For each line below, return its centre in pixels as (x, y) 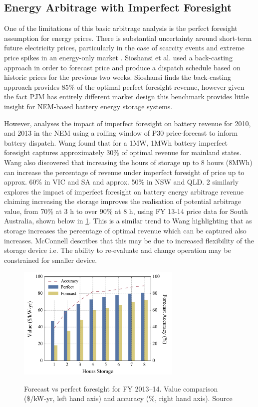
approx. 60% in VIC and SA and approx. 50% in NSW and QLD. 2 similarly (122, 182)
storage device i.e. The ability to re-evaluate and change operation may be (118, 250)
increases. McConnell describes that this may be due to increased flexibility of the (129, 240)
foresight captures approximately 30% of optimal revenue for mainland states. (123, 152)
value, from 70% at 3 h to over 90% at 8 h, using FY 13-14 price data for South (126, 211)
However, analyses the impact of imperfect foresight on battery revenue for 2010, (128, 123)
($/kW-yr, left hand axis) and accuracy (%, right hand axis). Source (128, 398)
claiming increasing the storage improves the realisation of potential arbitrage (123, 201)
